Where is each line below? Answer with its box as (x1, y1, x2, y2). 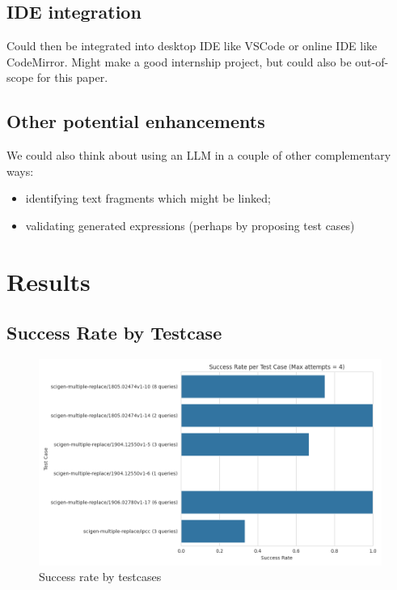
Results (6, 264, 91, 297)
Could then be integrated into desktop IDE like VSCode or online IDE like (6, 37, 378, 54)
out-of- (355, 53, 389, 70)
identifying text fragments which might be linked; (25, 190, 271, 207)
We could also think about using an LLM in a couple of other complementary (6, 147, 391, 164)
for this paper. (36, 69, 108, 86)
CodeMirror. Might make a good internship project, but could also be (6, 53, 352, 70)
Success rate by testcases (39, 568, 162, 585)
